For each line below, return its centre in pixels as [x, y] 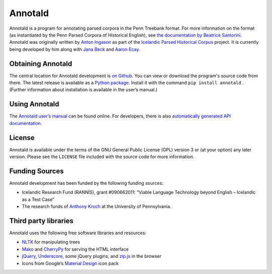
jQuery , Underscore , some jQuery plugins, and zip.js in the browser [92, 256]
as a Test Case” [38, 199]
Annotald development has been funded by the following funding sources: [86, 183]
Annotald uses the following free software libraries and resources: [78, 233]
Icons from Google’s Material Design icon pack [70, 263]
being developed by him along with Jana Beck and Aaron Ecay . [75, 49]
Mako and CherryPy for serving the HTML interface [75, 249]
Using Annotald [34, 104]
